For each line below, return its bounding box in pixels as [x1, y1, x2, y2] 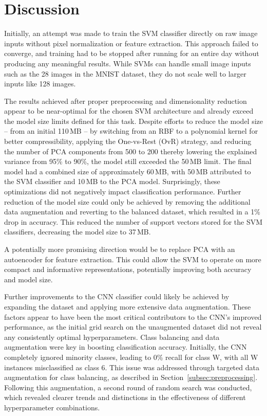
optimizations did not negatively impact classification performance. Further [4, 186, 241, 197]
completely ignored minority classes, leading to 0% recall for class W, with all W [4, 351, 258, 362]
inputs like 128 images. [4, 78, 76, 89]
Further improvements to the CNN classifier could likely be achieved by [4, 291, 230, 302]
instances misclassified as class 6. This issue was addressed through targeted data [4, 361, 259, 372]
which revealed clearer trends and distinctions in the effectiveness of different [4, 392, 246, 403]
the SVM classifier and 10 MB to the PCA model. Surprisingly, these [4, 176, 220, 187]
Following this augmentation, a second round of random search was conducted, [4, 382, 252, 392]
